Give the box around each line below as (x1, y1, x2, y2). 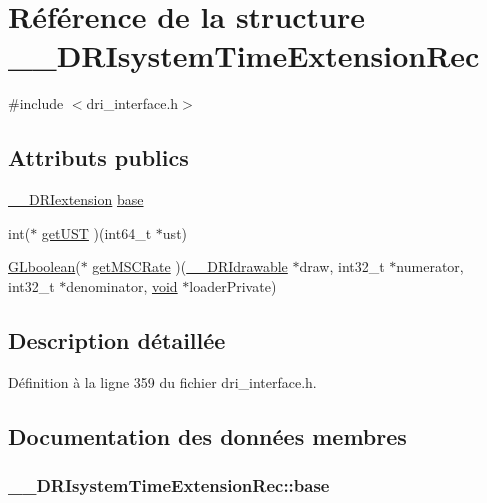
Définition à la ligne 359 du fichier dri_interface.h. (8, 371, 317, 392)
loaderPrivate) (189, 275, 277, 296)
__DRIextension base (8, 189, 144, 210)
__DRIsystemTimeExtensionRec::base (8, 472, 330, 497)
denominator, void (66, 275, 178, 296)
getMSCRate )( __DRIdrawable (92, 256, 288, 277)
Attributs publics (8, 142, 189, 173)
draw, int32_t (299, 256, 385, 277)
